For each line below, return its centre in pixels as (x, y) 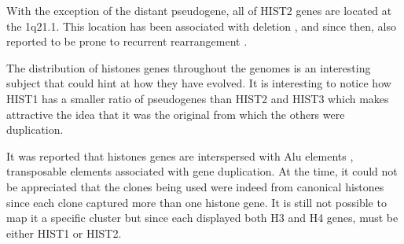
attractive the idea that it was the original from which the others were (176, 114)
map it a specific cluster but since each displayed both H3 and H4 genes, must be (202, 218)
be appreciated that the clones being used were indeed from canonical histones (195, 186)
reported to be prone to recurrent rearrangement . (127, 41)
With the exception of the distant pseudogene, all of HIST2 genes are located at (199, 10)
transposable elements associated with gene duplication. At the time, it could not (202, 171)
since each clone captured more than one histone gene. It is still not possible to (196, 202)
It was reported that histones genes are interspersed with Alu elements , (180, 155)
